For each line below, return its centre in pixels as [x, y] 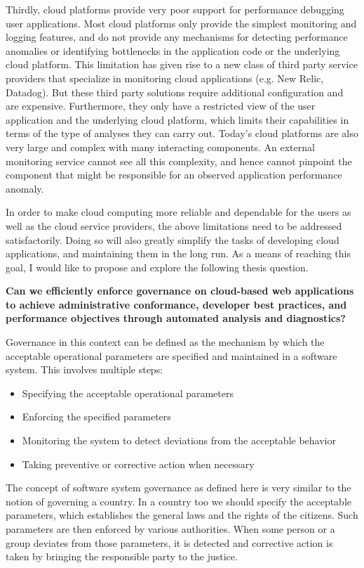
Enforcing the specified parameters [96, 417]
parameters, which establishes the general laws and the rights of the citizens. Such [182, 515]
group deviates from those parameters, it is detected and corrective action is [169, 542]
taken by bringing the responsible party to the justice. [122, 556]
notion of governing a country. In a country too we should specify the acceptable [179, 501]
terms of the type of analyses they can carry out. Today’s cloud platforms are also [182, 133]
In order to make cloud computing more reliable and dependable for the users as [178, 212]
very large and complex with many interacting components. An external [160, 147]
